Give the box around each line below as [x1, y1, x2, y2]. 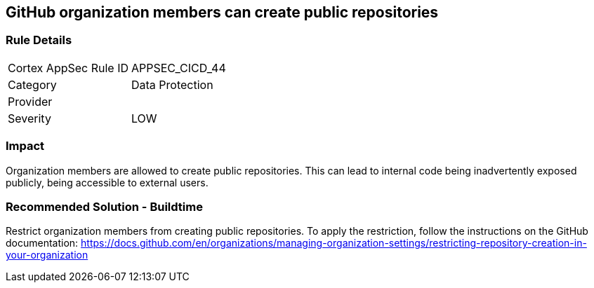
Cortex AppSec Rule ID [8, 60, 129, 75]
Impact [6, 139, 45, 153]
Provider [8, 94, 53, 109]
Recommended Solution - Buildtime [6, 199, 203, 214]
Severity [8, 111, 51, 125]
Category [8, 77, 57, 92]
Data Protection [131, 77, 213, 92]
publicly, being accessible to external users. [6, 176, 209, 188]
